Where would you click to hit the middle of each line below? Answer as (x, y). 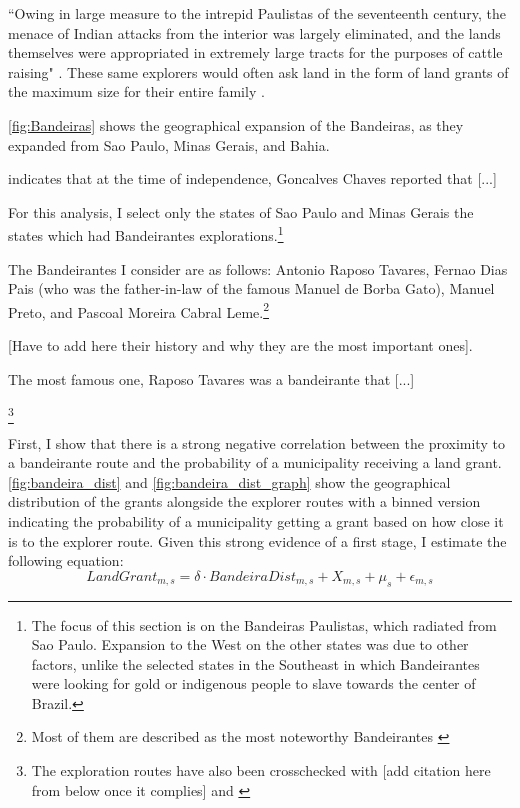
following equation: (66, 560)
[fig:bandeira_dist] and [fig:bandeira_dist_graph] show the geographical (229, 481)
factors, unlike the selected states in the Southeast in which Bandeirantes (255, 663)
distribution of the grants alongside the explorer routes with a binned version (244, 501)
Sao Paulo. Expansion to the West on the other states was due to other (250, 644)
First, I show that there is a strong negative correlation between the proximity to (256, 442)
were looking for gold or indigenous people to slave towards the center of (253, 683)
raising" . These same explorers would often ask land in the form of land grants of (258, 71)
